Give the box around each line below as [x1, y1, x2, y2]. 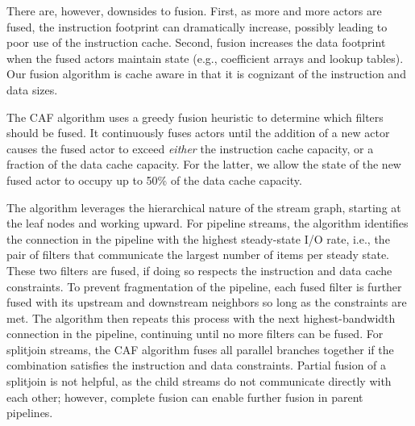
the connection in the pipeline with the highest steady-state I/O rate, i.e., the [6, 230, 390, 247]
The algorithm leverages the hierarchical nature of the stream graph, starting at [6, 198, 401, 215]
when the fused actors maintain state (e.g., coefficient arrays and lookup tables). [6, 49, 404, 66]
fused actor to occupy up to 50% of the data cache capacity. [6, 171, 302, 188]
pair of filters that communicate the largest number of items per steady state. [6, 246, 389, 263]
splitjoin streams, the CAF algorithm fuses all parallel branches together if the [6, 340, 394, 357]
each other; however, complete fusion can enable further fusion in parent [6, 388, 363, 405]
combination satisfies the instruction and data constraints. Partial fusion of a [6, 357, 387, 374]
